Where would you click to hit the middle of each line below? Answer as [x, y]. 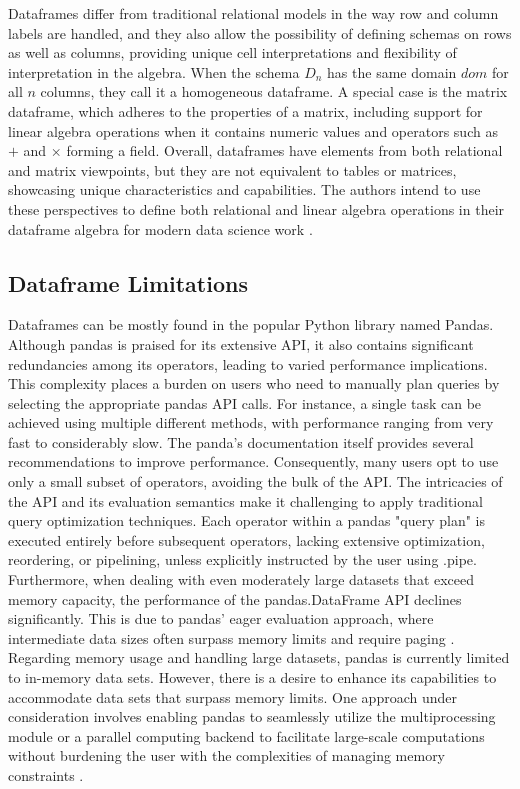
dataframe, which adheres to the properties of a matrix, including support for [245, 110]
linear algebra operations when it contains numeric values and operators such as [253, 130]
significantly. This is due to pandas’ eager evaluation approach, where [221, 618]
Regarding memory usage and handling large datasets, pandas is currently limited [259, 657]
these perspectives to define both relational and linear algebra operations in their [256, 208]
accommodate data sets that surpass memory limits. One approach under [232, 696]
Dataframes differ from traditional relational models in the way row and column [253, 13]
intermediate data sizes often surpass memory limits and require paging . [231, 637]
